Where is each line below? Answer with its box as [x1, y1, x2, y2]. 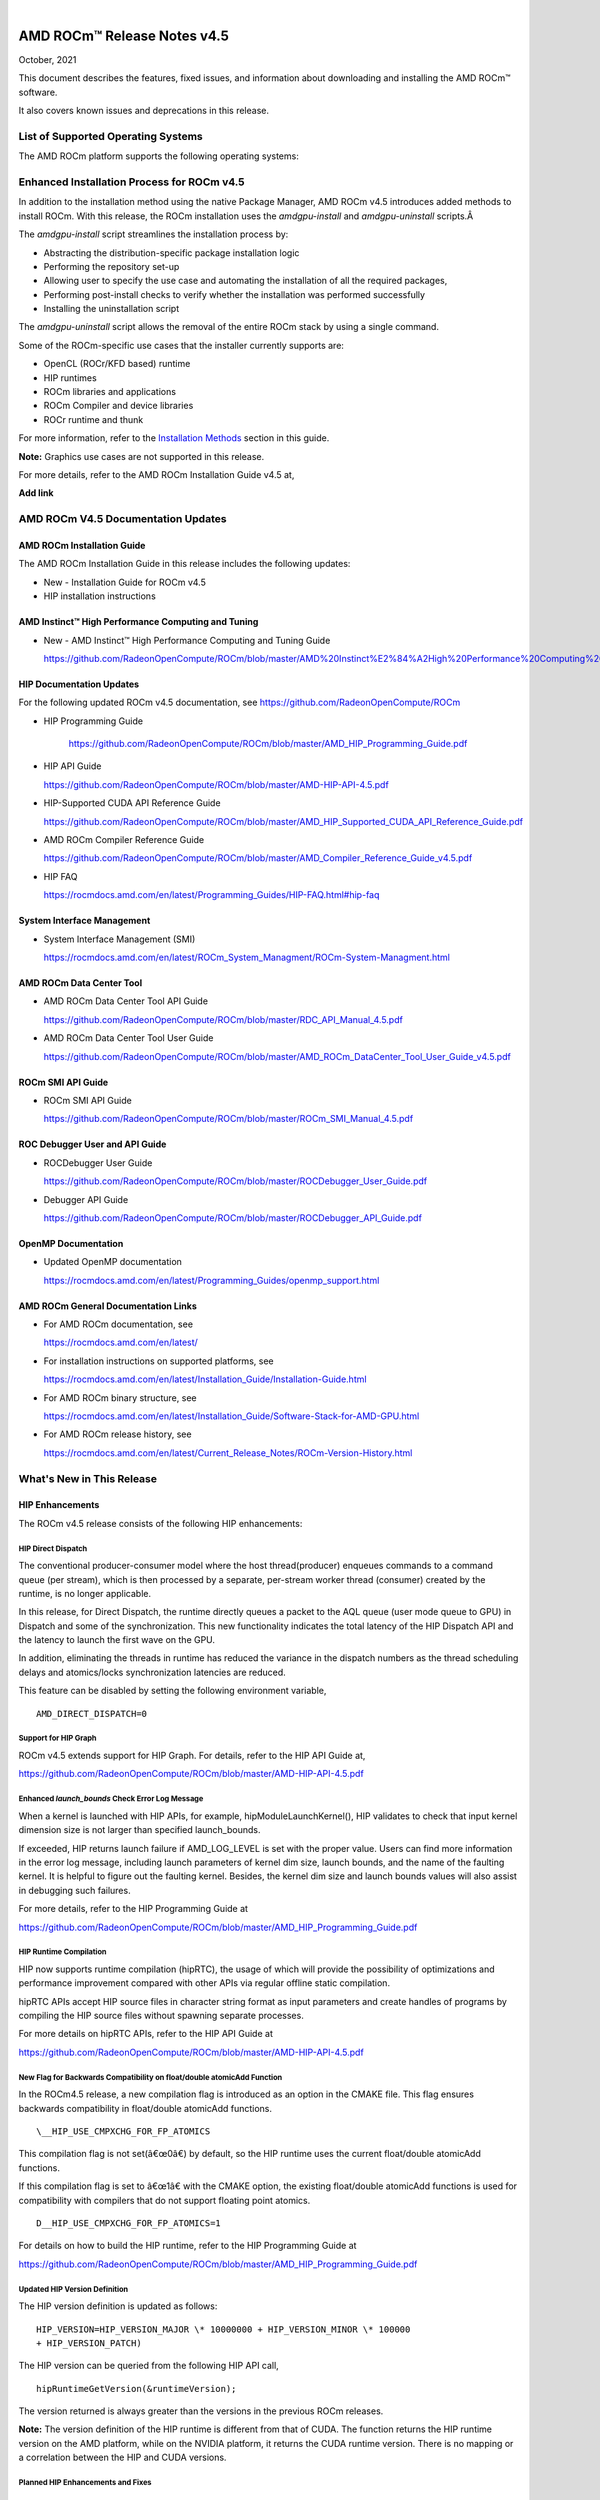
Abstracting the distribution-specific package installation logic [43, 246, 300, 259]
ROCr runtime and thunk [43, 413, 144, 425]
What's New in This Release [18, 1471, 157, 1485]
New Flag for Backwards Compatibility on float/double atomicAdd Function [18, 2072, 283, 2082]
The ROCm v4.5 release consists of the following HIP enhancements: [18, 1517, 303, 1529]
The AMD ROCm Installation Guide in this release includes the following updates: [18, 558, 351, 570]
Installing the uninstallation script [43, 303, 180, 315]
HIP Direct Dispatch [18, 1543, 88, 1554]
